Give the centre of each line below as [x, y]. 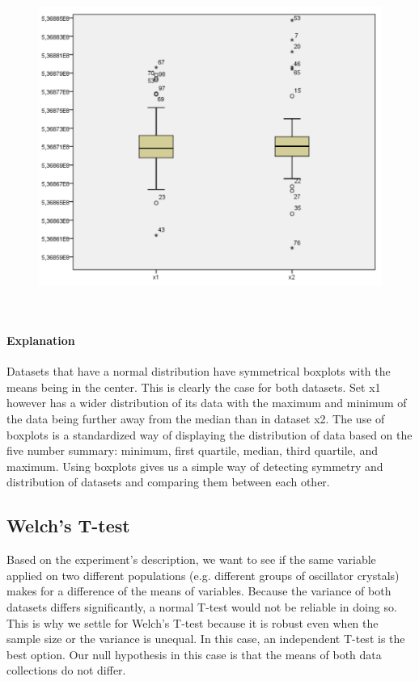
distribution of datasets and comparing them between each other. [168, 482]
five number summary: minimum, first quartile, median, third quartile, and [192, 450]
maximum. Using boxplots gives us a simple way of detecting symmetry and [195, 466]
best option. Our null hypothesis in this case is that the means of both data [194, 654]
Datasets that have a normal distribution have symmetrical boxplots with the [199, 371]
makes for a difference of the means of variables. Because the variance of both [199, 591]
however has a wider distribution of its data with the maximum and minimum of [207, 403]
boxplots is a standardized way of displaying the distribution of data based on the [209, 434]
